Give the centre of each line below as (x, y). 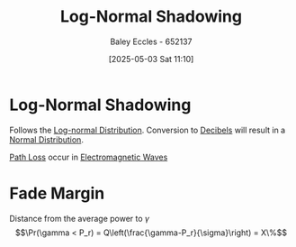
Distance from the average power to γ (80, 218)
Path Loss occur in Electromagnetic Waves (89, 157)
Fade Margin (57, 193)
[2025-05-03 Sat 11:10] (151, 59)
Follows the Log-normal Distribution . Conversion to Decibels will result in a (148, 130)
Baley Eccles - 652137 (151, 41)
